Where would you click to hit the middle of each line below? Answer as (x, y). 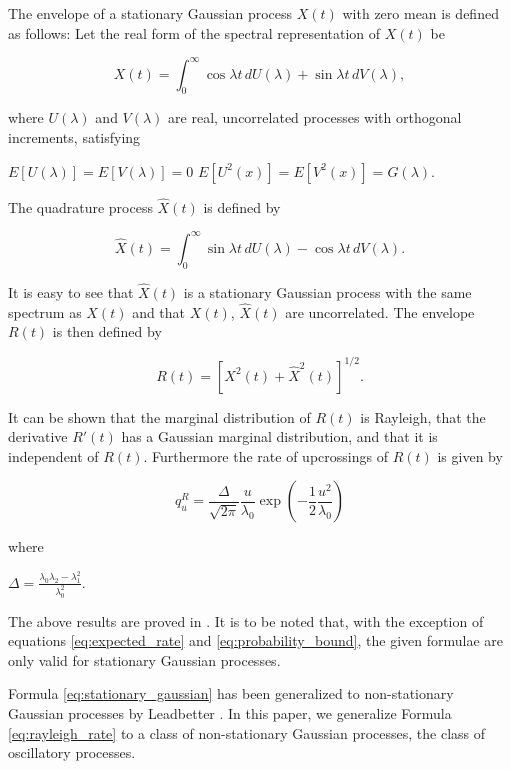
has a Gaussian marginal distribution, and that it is (279, 436)
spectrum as (45, 311)
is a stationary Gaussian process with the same (327, 292)
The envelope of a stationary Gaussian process (150, 13)
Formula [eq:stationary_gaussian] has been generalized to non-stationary (231, 693)
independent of (53, 455)
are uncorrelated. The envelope (380, 311)
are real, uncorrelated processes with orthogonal (315, 117)
